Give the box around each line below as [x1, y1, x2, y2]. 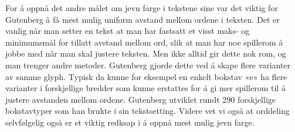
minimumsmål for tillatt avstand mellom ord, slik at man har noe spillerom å [5, 36, 283, 48]
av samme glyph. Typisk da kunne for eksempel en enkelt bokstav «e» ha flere [5, 70, 287, 82]
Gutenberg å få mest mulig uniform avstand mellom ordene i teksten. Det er [5, 13, 280, 25]
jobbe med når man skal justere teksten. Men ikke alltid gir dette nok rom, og [5, 47, 286, 60]
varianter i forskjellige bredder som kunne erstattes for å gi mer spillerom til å [5, 82, 286, 94]
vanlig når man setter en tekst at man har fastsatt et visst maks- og [5, 25, 250, 37]
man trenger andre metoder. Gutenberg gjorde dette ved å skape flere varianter [5, 58, 291, 71]
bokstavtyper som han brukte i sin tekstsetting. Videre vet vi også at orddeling [5, 105, 290, 117]
